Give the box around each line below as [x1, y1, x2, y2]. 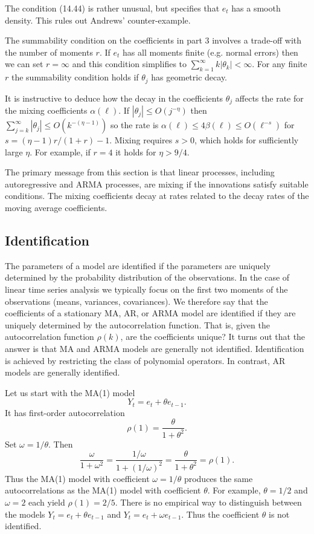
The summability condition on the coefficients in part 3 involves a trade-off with [5, 34, 302, 47]
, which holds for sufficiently [194, 134, 299, 146]
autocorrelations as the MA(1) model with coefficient [5, 484, 201, 497]
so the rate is [110, 119, 159, 131]
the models [5, 507, 45, 520]
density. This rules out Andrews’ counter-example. [5, 13, 191, 26]
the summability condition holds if [11, 71, 139, 83]
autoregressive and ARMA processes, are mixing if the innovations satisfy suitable [5, 177, 309, 190]
